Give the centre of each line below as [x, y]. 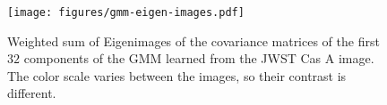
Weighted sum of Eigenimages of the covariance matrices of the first [193, 40]
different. [32, 93]
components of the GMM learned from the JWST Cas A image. [199, 58]
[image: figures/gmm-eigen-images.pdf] [126, 12]
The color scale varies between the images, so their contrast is [177, 75]
